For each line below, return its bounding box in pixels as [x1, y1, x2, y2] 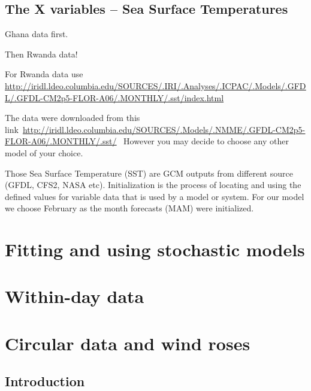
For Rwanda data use [5, 68, 83, 80]
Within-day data [5, 284, 144, 308]
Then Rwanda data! [5, 47, 78, 60]
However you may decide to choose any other [123, 135, 289, 147]
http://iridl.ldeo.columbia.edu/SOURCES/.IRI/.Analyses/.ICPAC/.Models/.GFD [5, 79, 306, 92]
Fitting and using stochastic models [5, 237, 305, 262]
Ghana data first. [5, 28, 68, 40]
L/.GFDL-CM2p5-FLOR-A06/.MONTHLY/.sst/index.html [5, 91, 224, 104]
